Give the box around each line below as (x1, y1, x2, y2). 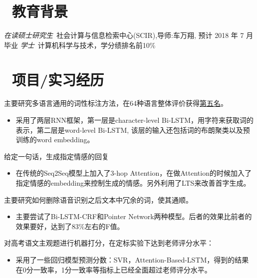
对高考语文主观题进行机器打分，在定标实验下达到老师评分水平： (4, 238, 214, 248)
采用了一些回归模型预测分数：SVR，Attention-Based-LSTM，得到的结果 (15, 254, 249, 265)
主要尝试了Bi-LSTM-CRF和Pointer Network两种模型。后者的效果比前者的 (15, 211, 252, 222)
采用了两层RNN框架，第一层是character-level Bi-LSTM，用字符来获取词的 (15, 115, 254, 125)
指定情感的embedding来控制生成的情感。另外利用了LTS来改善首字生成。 (15, 178, 251, 188)
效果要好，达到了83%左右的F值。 (15, 221, 124, 231)
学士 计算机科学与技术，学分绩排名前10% (20, 39, 156, 50)
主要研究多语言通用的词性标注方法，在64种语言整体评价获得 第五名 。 (4, 98, 228, 108)
